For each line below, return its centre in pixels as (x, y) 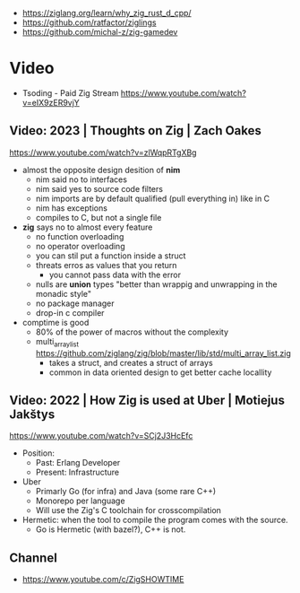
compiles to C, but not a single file (99, 217)
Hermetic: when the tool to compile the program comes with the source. (155, 520)
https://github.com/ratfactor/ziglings (89, 22)
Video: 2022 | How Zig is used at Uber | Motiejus (147, 400)
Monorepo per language (80, 501)
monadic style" (64, 293)
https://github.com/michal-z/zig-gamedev (100, 32)
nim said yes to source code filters (99, 188)
